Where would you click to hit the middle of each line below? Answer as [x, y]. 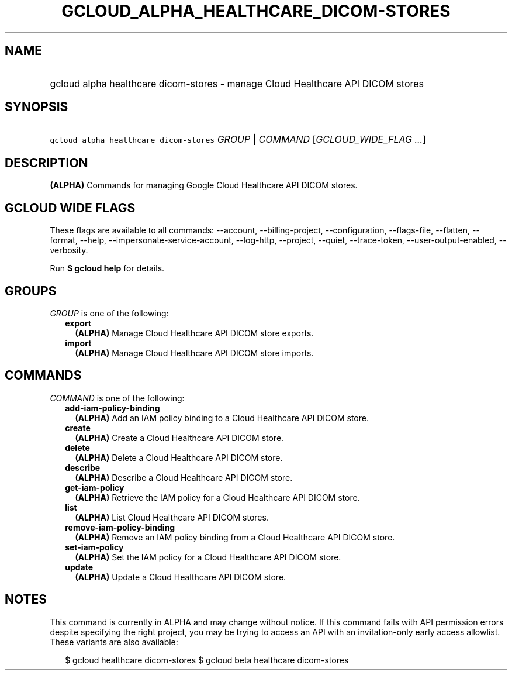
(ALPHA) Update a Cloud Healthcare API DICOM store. [181, 577]
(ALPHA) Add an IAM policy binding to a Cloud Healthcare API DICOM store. [222, 418]
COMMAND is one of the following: [117, 398]
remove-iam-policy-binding [120, 527]
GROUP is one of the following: [109, 313]
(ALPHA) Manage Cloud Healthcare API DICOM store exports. [194, 333]
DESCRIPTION [46, 163]
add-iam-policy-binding [113, 408]
